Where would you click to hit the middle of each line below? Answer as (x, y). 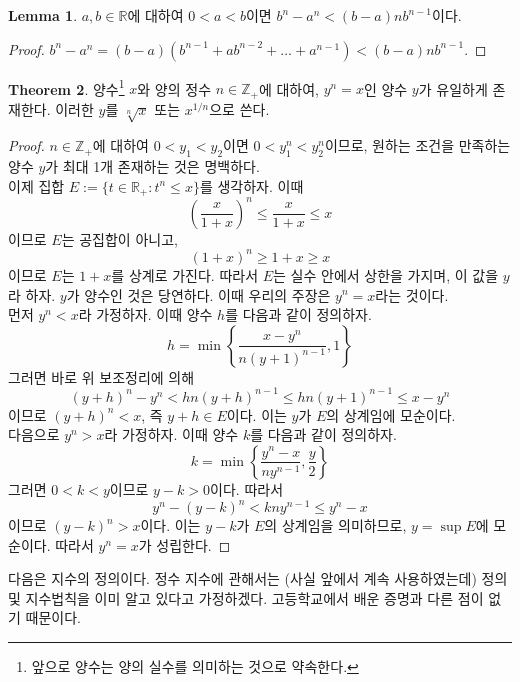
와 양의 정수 (174, 88)
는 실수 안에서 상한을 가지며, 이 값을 (386, 274)
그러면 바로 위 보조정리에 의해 (101, 376)
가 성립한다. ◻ (184, 544)
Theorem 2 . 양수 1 (66, 87)
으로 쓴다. (239, 108)
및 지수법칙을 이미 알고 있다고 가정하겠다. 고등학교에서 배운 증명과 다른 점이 (246, 597)
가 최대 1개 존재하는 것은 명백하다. (152, 166)
